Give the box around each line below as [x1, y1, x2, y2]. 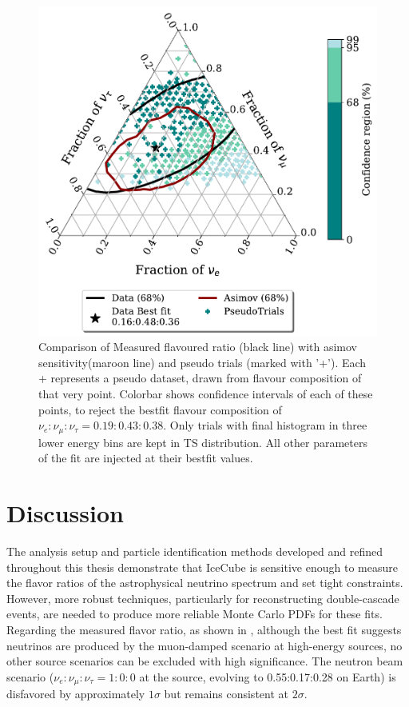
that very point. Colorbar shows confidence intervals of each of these [38, 385, 373, 401]
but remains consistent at [164, 685, 288, 702]
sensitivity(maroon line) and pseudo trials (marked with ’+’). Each [38, 353, 367, 370]
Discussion [6, 497, 124, 529]
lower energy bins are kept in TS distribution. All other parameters [38, 433, 367, 450]
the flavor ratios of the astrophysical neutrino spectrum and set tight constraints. [6, 574, 403, 591]
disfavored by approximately [6, 685, 145, 702]
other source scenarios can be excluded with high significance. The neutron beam [6, 653, 403, 669]
